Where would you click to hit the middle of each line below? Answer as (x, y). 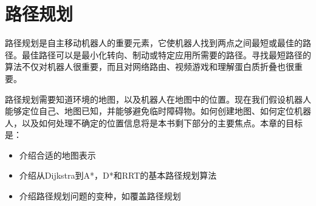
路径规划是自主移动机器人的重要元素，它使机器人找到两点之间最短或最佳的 (154, 43)
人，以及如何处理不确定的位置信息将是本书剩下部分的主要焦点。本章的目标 (154, 122)
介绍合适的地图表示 (57, 155)
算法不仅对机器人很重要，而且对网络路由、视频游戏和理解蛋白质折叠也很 (149, 67)
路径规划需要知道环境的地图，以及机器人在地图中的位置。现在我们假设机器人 (158, 99)
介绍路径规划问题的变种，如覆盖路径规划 (100, 196)
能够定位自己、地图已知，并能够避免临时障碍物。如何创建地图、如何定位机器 (158, 111)
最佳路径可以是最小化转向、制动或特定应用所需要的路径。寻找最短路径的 (166, 54)
